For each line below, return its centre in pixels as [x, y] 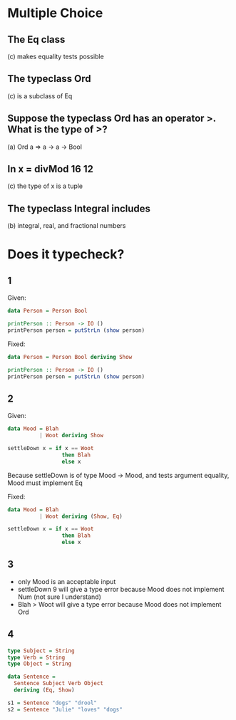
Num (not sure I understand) [60, 597]
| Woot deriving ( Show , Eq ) [81, 516]
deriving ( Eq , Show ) [44, 690]
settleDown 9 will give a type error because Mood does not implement [121, 589]
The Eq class [36, 40]
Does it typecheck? [66, 255]
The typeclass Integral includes [79, 208]
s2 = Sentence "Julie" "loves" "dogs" [65, 709]
